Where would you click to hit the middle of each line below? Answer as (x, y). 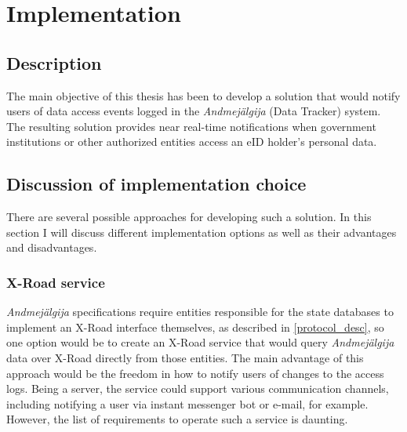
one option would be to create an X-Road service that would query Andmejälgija (200, 342)
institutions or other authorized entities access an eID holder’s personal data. (192, 142)
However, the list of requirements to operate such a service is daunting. (177, 419)
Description (54, 62)
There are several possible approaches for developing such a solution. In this (189, 217)
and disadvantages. (52, 247)
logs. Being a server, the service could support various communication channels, (198, 388)
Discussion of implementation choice (156, 184)
